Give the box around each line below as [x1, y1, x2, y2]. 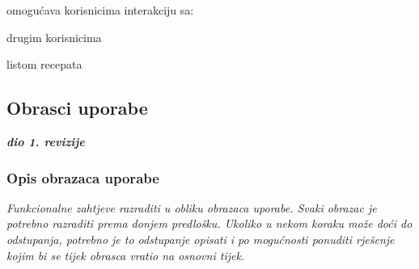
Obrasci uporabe [6, 95, 148, 120]
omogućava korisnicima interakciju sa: [6, 2, 194, 18]
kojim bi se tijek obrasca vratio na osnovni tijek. [6, 246, 245, 263]
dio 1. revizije [6, 132, 85, 149]
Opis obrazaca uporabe [6, 167, 159, 187]
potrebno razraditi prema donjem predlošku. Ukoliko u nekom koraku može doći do [6, 215, 413, 232]
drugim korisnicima [6, 28, 102, 45]
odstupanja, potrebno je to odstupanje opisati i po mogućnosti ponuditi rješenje [6, 230, 395, 247]
